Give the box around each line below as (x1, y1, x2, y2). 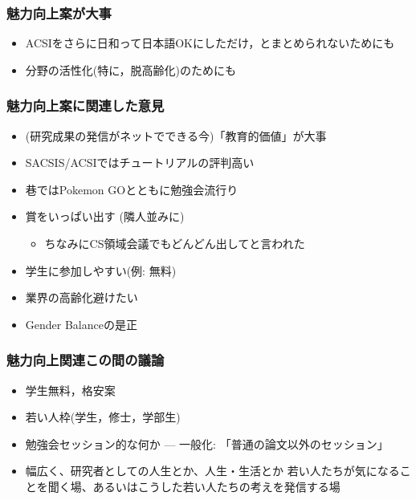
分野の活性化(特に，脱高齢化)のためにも (25, 61, 236, 78)
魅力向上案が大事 (6, 2, 112, 22)
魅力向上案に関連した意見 (6, 96, 165, 116)
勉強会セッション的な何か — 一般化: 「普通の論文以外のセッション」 (25, 435, 389, 452)
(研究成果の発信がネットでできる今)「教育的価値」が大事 (25, 127, 327, 144)
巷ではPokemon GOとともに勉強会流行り (25, 181, 239, 197)
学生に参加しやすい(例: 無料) (25, 262, 177, 278)
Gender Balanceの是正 (25, 315, 137, 332)
